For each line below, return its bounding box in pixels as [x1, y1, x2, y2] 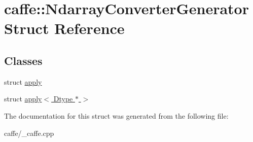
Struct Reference [4, 18, 125, 39]
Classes [4, 52, 43, 68]
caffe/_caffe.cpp [4, 127, 54, 138]
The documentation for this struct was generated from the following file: [4, 110, 229, 121]
